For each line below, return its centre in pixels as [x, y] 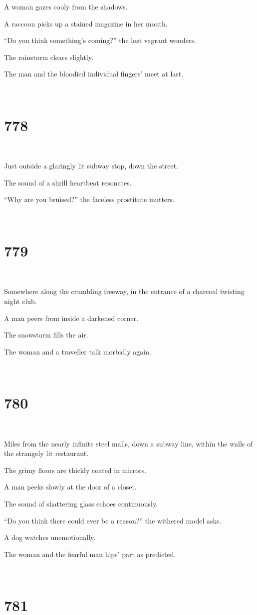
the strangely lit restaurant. [46, 453]
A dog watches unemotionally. [50, 537]
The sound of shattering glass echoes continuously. [81, 504]
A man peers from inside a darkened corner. [71, 318]
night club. [20, 301]
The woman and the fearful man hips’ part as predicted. [90, 554]
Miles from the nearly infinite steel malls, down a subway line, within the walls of [128, 443]
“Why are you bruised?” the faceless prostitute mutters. [89, 199]
